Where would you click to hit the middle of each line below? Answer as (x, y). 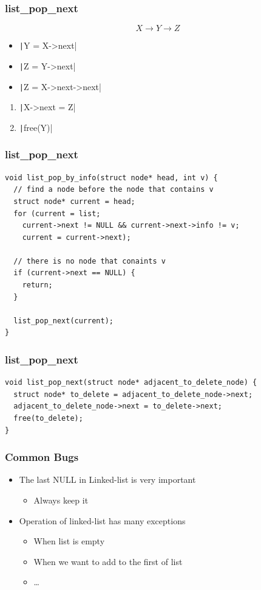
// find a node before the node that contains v (114, 190)
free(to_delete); (48, 419)
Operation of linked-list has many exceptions (102, 520)
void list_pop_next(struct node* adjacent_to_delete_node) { (131, 383)
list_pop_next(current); (63, 321)
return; (37, 285)
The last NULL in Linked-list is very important (107, 479)
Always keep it (61, 500)
